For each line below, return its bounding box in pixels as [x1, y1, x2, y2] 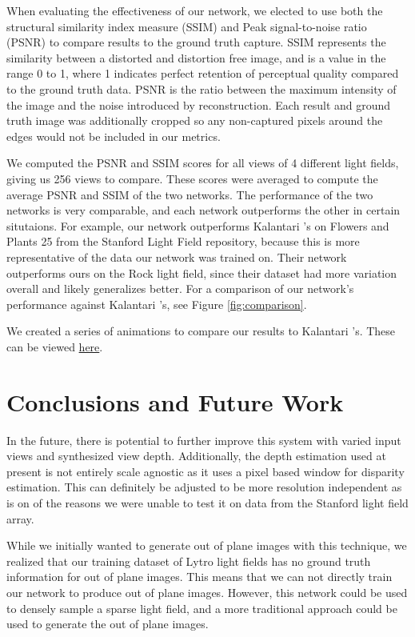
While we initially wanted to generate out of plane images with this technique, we [6, 537, 407, 554]
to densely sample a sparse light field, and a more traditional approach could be [6, 599, 397, 616]
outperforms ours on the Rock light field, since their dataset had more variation [6, 264, 397, 281]
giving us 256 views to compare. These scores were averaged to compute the [6, 170, 378, 186]
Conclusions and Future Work [6, 385, 344, 418]
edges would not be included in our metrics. [6, 127, 221, 144]
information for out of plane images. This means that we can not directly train [6, 568, 393, 585]
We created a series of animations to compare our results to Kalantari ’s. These [6, 323, 396, 339]
